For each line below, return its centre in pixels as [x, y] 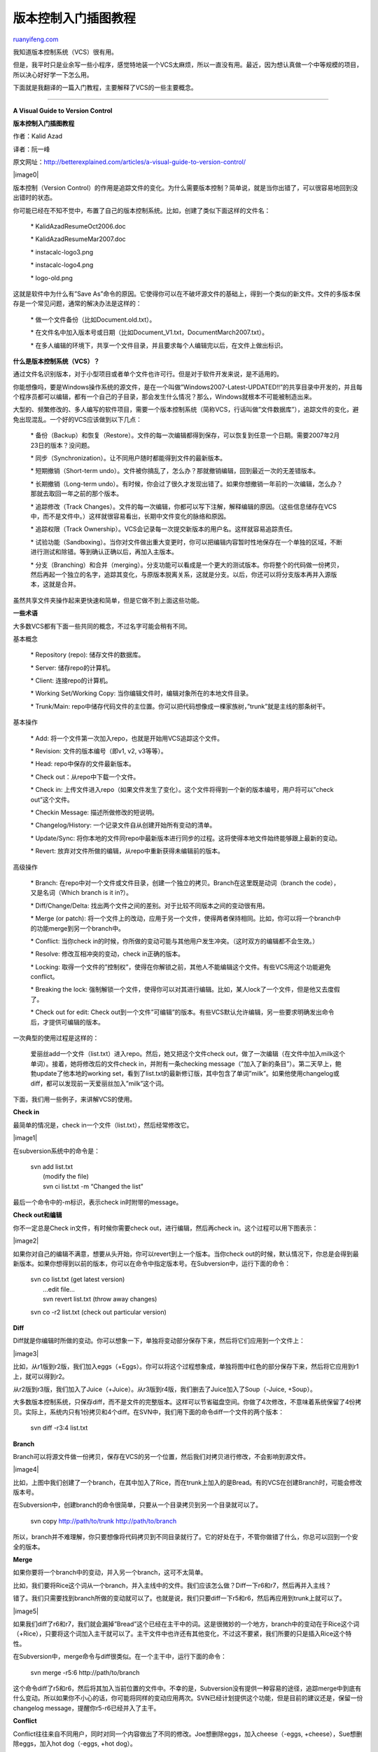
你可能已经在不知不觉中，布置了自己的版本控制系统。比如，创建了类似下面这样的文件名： [142, 210]
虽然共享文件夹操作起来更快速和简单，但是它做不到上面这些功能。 [108, 600]
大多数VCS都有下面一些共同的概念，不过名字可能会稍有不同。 [102, 626]
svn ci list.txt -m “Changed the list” [93, 1186]
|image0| [26, 174]
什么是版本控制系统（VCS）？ [56, 361]
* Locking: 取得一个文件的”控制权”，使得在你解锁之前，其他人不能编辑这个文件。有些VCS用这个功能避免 [181, 966]
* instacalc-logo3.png [62, 252]
